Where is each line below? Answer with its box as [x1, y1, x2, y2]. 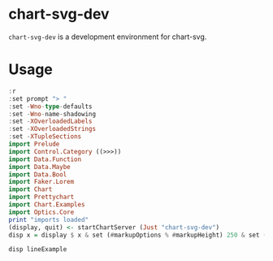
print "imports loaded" [8, 215, 89, 224]
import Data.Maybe [8, 163, 71, 171]
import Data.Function [8, 155, 82, 163]
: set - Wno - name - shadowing [8, 110, 96, 118]
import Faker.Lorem [8, 178, 75, 186]
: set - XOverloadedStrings [8, 125, 96, 133]
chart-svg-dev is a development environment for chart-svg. [8, 32, 207, 41]
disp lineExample [8, 246, 67, 254]
